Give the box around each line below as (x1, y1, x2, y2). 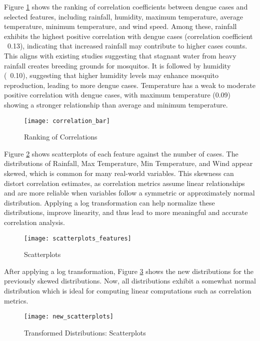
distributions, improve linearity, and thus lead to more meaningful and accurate (4, 207, 248, 217)
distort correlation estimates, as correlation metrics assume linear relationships (4, 177, 245, 188)
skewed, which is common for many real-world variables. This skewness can (4, 167, 234, 178)
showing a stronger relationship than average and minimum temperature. (4, 99, 228, 109)
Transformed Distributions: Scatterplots (24, 327, 146, 337)
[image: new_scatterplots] (24, 313, 113, 320)
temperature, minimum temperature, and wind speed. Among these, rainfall (4, 21, 237, 31)
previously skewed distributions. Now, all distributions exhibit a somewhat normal (4, 275, 256, 286)
